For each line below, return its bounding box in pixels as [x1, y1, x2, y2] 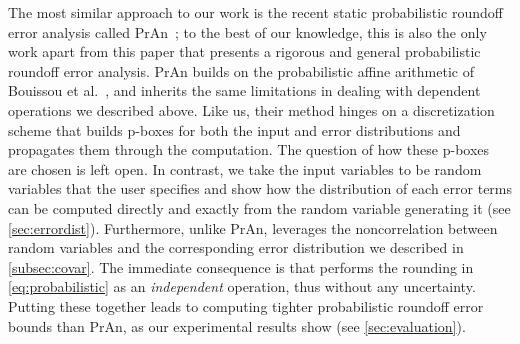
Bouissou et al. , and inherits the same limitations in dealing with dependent [8, 80, 481, 101]
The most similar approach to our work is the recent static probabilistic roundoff [8, 2, 503, 22]
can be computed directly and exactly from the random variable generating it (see [8, 197, 511, 218]
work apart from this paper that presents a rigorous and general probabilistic [8, 41, 481, 62]
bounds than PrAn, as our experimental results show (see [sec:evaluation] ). [8, 315, 466, 336]
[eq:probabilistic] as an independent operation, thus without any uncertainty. [8, 276, 476, 297]
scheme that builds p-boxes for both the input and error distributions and [8, 119, 461, 140]
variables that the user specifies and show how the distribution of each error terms [8, 178, 513, 199]
